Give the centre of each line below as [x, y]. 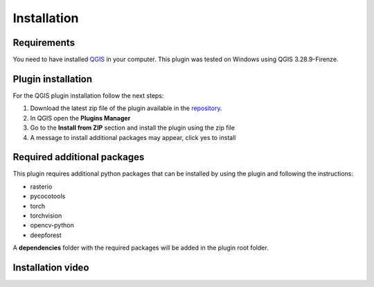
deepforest [46, 235]
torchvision [46, 216]
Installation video [51, 267]
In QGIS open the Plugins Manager [80, 118]
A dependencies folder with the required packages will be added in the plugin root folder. [141, 248]
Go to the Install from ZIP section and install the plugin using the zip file [133, 128]
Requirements [44, 43]
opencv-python [52, 225]
